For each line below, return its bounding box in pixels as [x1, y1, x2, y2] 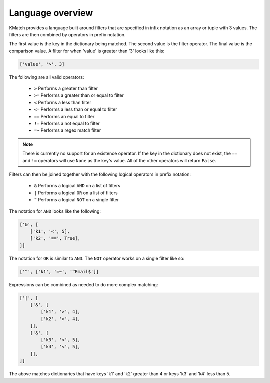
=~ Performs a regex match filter [34, 127, 101, 133]
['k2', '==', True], [30, 235, 81, 241]
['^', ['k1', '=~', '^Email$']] [19, 269, 99, 274]
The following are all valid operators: [9, 74, 84, 80]
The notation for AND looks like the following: [9, 208, 101, 214]
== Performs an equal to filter [34, 113, 95, 119]
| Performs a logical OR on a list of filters [34, 190, 118, 196]
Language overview [9, 7, 93, 18]
